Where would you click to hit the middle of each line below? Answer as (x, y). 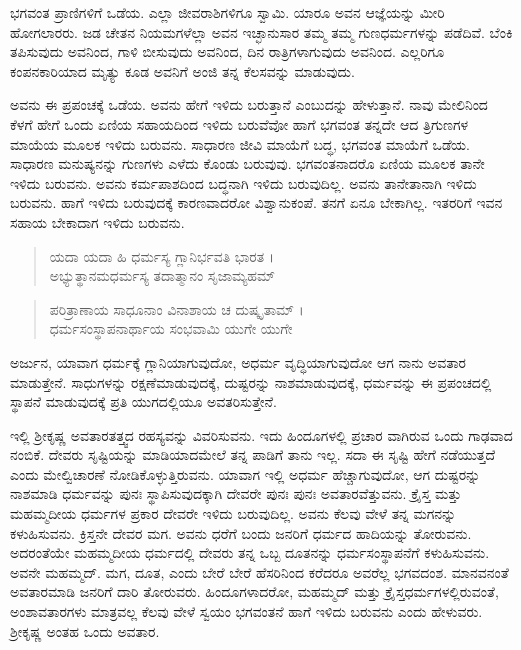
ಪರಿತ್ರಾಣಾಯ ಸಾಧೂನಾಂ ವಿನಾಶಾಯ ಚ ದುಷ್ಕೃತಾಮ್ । (176, 308)
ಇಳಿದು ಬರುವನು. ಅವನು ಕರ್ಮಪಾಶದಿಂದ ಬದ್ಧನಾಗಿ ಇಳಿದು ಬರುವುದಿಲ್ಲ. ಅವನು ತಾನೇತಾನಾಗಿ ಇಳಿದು (243, 182)
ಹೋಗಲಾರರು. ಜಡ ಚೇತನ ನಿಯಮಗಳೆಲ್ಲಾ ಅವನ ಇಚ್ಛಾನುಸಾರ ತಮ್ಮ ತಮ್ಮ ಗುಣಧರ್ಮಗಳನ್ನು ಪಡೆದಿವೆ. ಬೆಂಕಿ (261, 31)
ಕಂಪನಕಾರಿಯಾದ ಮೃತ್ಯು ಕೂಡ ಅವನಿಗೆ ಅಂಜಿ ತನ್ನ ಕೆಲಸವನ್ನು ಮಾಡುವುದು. (182, 70)
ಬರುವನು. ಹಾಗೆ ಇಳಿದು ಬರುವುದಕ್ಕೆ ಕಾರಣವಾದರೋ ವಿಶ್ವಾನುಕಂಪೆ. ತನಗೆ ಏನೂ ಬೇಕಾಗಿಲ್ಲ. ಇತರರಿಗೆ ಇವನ (256, 202)
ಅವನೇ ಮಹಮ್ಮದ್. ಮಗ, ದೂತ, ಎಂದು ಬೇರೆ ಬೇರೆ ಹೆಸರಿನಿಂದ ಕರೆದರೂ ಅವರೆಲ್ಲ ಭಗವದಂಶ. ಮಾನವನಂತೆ (259, 571)
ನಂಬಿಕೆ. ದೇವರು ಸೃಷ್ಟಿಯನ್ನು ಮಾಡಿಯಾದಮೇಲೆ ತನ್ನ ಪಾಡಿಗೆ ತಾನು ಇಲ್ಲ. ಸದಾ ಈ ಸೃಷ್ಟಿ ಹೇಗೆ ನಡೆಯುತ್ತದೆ (253, 454)
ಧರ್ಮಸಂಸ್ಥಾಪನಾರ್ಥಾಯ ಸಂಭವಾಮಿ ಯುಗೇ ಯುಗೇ (171, 328)
